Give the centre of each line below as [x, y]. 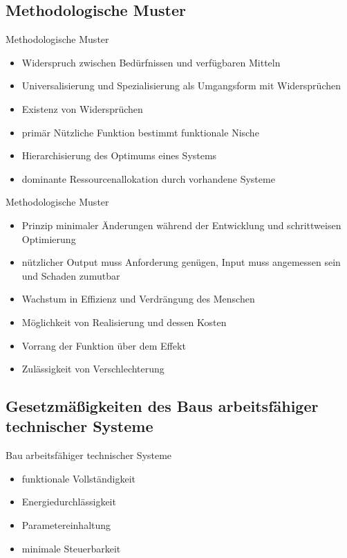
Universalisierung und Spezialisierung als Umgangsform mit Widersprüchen [181, 85]
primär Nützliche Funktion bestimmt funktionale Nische [140, 132]
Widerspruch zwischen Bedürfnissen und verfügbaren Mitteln [151, 62]
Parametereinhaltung [66, 525]
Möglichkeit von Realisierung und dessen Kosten [124, 322]
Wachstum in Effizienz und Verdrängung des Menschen [138, 299]
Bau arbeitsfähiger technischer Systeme [89, 455]
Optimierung [49, 238]
